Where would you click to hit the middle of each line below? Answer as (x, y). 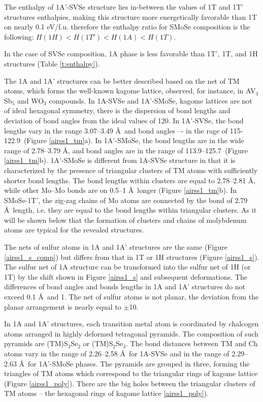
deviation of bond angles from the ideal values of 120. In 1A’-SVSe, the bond (124, 120)
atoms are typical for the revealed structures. (74, 230)
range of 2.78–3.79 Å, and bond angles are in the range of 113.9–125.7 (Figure (126, 150)
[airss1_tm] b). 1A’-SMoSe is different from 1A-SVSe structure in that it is (120, 160)
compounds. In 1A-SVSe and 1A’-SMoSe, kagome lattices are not (151, 100)
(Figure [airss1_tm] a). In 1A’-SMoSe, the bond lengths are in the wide (134, 140)
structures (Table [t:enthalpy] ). (52, 63)
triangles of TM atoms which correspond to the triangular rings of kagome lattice (131, 373)
